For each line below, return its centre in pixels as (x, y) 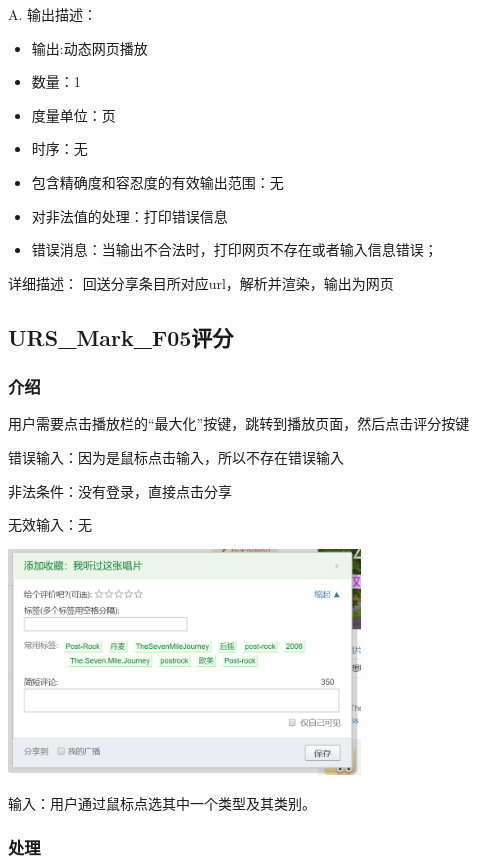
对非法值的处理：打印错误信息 (129, 215)
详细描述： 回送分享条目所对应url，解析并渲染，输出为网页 (201, 282)
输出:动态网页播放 (89, 47)
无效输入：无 (50, 524)
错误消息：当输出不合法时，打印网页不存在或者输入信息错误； (234, 249)
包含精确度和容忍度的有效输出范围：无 (157, 181)
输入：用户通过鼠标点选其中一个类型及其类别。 (162, 802)
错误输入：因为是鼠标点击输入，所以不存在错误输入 (176, 456)
